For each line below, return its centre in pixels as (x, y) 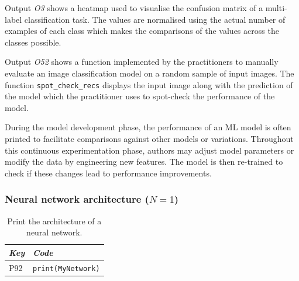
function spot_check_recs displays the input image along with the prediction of (149, 84)
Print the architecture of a (54, 221)
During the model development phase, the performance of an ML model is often (148, 127)
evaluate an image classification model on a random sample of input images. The (149, 73)
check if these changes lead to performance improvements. (108, 173)
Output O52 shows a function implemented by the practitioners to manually (142, 62)
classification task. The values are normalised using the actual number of (155, 19)
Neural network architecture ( (77, 199)
